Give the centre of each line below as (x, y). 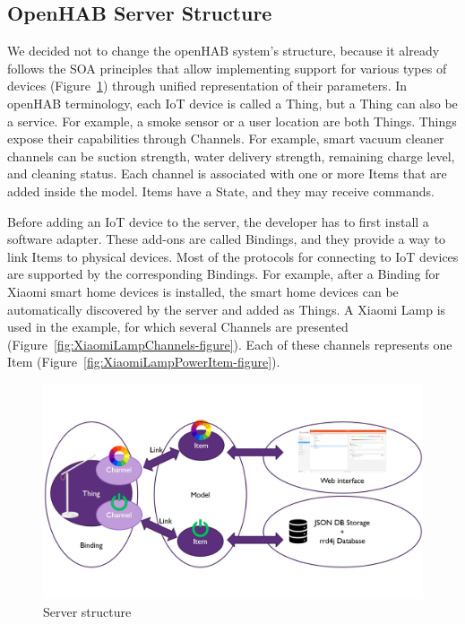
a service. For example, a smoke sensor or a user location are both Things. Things (232, 121)
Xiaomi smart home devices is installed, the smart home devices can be (203, 291)
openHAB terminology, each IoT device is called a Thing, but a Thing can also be (232, 103)
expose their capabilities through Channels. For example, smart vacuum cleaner (226, 139)
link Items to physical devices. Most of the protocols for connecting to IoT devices (233, 256)
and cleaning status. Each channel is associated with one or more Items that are (227, 173)
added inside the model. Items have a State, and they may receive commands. (221, 191)
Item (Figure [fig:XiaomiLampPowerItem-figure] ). (144, 362)
